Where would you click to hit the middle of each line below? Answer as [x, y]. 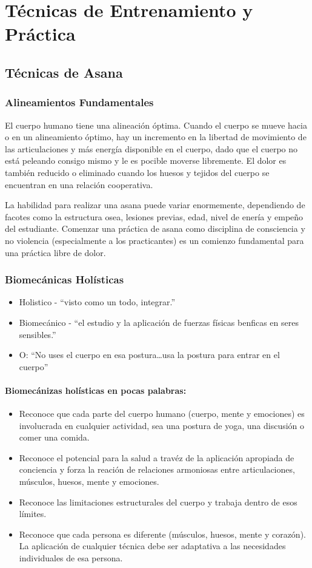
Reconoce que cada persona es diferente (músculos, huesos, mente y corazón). [162, 534]
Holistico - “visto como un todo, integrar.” [97, 302]
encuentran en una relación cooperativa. [79, 184]
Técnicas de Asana [64, 72]
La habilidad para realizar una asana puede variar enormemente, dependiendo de [155, 205]
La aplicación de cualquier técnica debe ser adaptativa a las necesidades [152, 546]
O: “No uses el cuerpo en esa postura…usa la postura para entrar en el [149, 355]
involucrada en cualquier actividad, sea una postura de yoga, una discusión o [162, 425]
